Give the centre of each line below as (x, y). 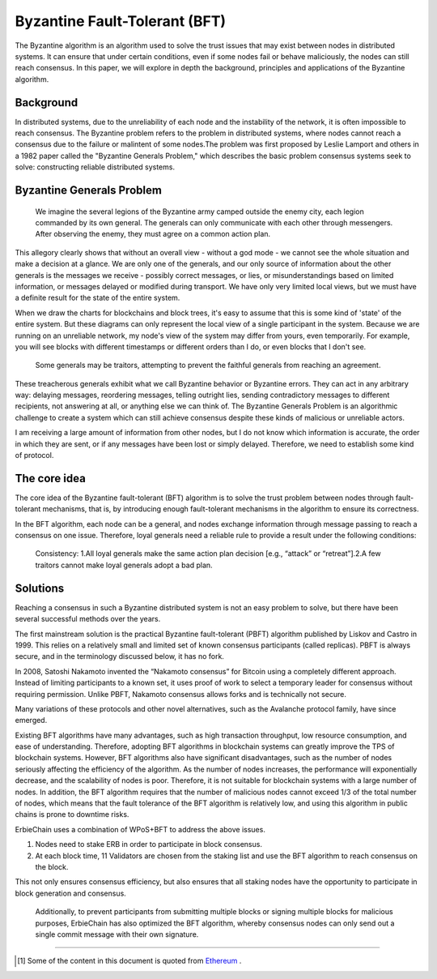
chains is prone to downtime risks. (72, 814)
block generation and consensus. (71, 893)
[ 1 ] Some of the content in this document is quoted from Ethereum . (129, 961)
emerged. (31, 720)
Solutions (40, 588)
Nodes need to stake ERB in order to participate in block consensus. (149, 844)
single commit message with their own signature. (117, 934)
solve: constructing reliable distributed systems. (95, 167)
